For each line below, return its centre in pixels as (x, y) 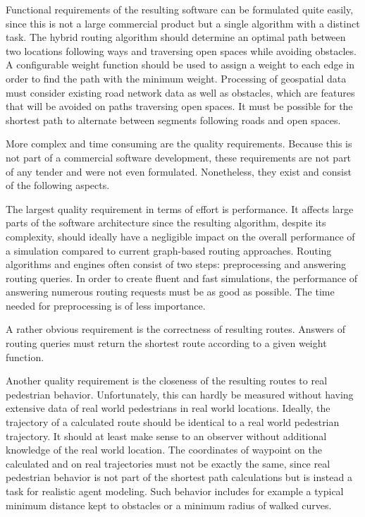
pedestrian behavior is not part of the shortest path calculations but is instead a (179, 477)
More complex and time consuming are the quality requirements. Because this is (179, 144)
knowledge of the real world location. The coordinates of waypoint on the (164, 450)
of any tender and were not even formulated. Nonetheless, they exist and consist (179, 171)
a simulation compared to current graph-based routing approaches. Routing (169, 250)
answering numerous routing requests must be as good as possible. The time (170, 292)
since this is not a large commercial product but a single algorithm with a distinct (183, 23)
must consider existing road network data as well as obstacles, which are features (180, 92)
